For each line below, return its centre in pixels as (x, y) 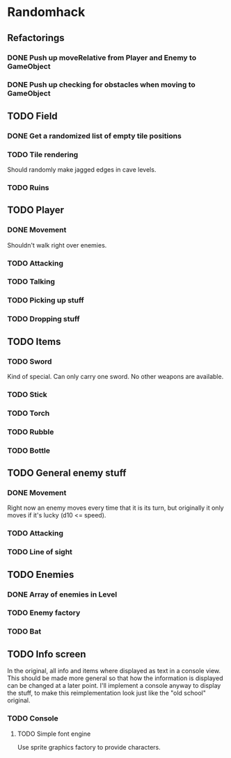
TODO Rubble (31, 432)
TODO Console (33, 718)
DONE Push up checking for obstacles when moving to (102, 85)
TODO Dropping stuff (43, 319)
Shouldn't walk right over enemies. (57, 245)
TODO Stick (27, 394)
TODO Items (34, 341)
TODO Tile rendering (43, 154)
